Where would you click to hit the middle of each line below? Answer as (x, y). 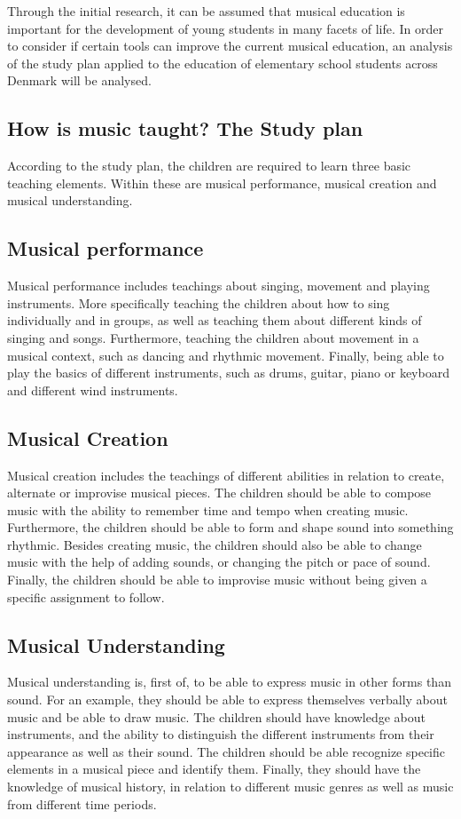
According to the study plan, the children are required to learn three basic (209, 166)
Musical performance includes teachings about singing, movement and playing (219, 286)
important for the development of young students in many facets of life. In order (225, 28)
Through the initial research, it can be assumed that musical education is (206, 11)
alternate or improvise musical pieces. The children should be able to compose (219, 493)
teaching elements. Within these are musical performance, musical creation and (222, 183)
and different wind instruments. (93, 390)
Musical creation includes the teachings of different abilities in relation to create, (226, 475)
